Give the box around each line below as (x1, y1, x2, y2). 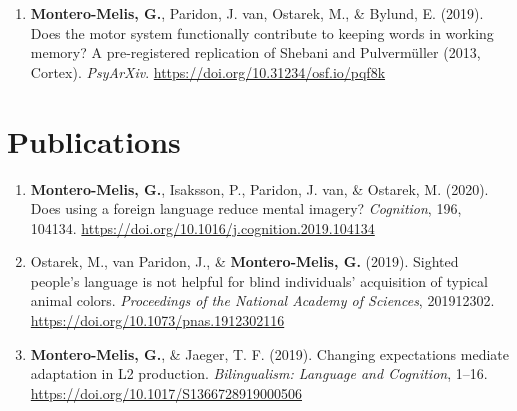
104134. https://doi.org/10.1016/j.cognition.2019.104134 (30, 217, 375, 238)
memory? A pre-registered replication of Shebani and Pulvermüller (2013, (30, 42, 481, 63)
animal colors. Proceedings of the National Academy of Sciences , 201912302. (30, 290, 495, 311)
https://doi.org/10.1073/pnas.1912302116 (30, 310, 285, 331)
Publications (7, 120, 181, 161)
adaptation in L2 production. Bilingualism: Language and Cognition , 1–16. (30, 363, 488, 384)
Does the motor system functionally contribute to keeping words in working (30, 22, 494, 43)
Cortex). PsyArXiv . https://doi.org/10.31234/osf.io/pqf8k (30, 61, 386, 82)
